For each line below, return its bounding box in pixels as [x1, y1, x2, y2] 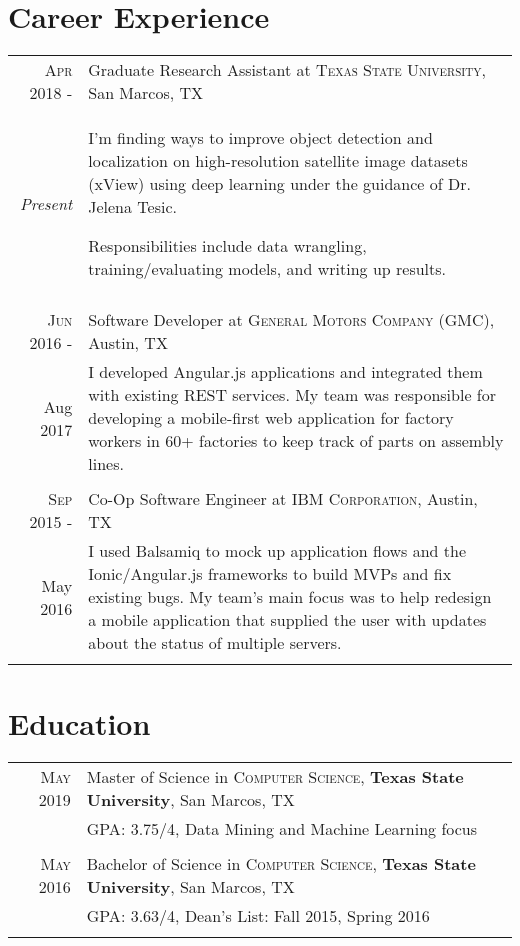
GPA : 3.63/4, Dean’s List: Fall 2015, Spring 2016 [86, 904, 430, 928]
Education [8, 703, 151, 744]
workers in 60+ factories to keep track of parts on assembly [88, 429, 504, 453]
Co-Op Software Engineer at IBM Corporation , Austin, [88, 487, 478, 511]
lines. [88, 452, 124, 476]
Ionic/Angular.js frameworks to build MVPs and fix [88, 562, 452, 586]
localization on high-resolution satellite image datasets [88, 149, 468, 173]
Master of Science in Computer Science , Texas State [86, 765, 464, 789]
